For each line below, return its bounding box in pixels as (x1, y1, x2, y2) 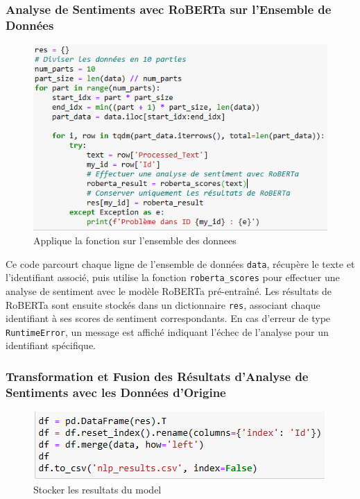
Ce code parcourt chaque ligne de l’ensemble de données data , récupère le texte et (6, 256, 355, 271)
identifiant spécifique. (6, 338, 96, 353)
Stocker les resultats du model (33, 482, 162, 496)
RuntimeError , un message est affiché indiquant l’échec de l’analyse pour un (6, 324, 329, 339)
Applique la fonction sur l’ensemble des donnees (33, 233, 237, 248)
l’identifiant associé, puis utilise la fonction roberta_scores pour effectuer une (6, 270, 340, 285)
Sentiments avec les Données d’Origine (6, 383, 226, 400)
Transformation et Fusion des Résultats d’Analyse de (6, 368, 309, 384)
